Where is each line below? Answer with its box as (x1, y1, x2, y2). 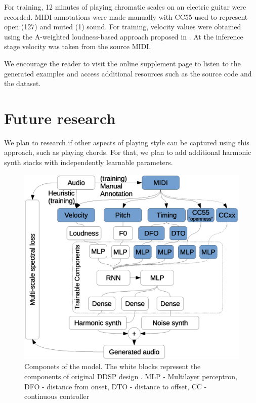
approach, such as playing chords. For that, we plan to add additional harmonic (4, 147, 251, 157)
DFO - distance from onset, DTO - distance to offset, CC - (24, 381, 207, 391)
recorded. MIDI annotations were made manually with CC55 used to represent (4, 11, 248, 22)
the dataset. (4, 78, 41, 89)
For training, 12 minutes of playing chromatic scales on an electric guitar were (4, 2, 246, 12)
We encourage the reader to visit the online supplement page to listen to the (4, 58, 241, 68)
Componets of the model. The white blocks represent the (24, 361, 201, 372)
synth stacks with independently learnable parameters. (4, 157, 173, 168)
